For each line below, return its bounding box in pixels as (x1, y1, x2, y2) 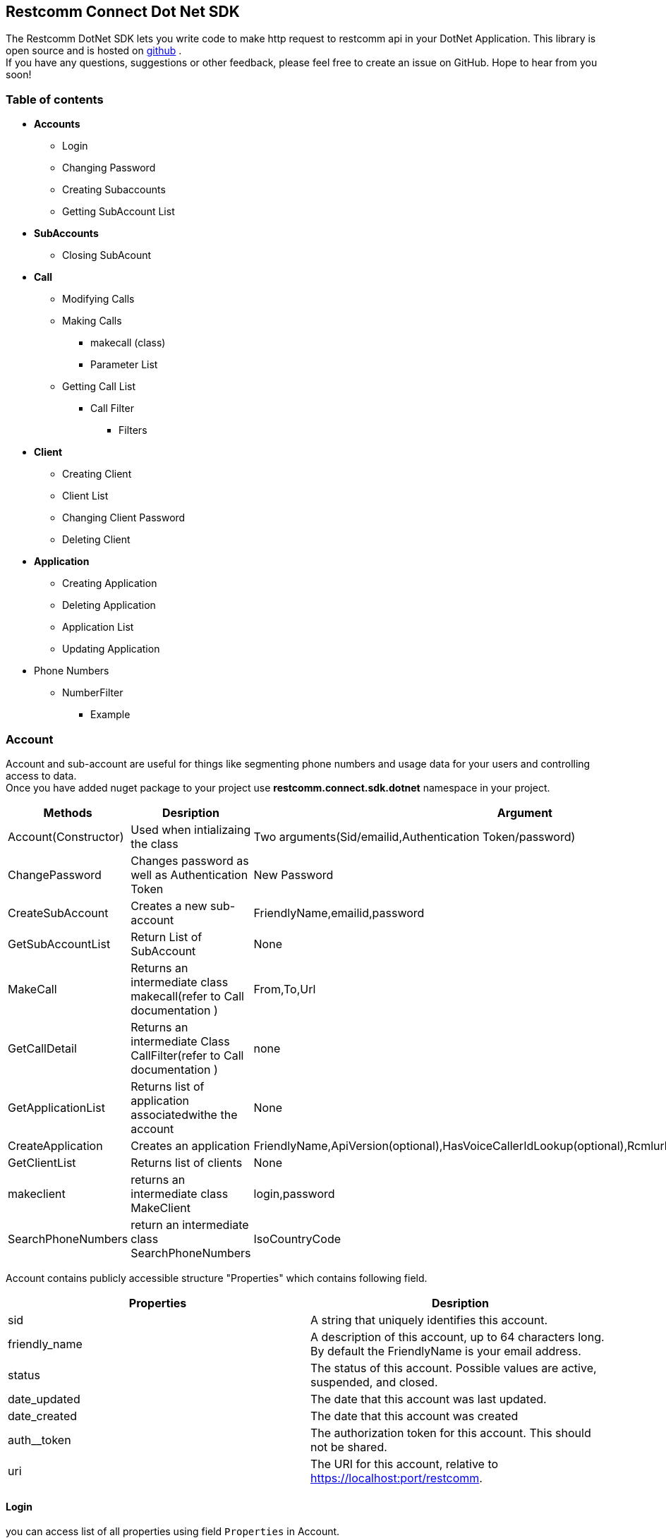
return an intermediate (131, 1217, 249, 1232)
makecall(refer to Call (131, 988, 244, 1003)
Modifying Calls (62, 293, 135, 305)
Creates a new (131, 898, 207, 913)
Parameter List (90, 358, 158, 371)
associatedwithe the (131, 1107, 238, 1122)
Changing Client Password (62, 511, 186, 524)
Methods (43, 805, 92, 820)
